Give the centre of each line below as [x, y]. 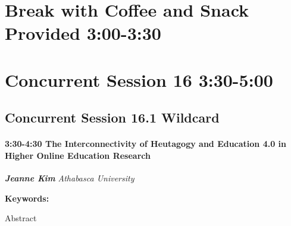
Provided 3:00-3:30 [83, 33]
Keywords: [27, 198]
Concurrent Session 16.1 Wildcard [112, 117]
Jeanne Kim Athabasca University [70, 178]
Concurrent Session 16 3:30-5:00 [139, 79]
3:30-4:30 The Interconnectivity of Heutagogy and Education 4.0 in [146, 144]
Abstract [21, 218]
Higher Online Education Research [78, 155]
